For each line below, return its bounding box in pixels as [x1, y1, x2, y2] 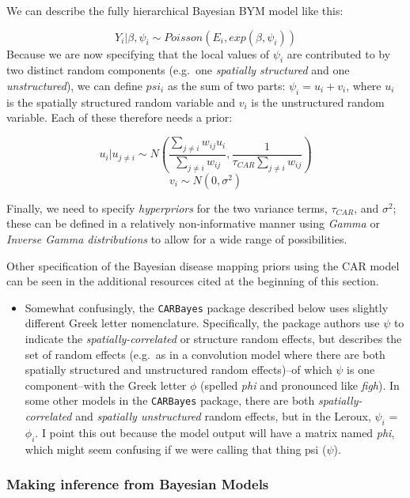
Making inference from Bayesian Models [6, 474, 269, 494]
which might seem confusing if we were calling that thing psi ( [25, 440, 327, 457]
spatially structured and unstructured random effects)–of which [25, 361, 332, 378]
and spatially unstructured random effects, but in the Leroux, [75, 408, 371, 424]
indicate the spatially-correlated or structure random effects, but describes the [25, 330, 402, 347]
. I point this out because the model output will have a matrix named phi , [35, 424, 395, 440]
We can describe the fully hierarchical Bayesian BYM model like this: [6, 2, 344, 18]
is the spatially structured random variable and [6, 93, 235, 110]
